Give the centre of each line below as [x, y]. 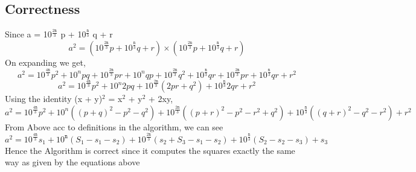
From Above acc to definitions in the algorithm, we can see [114, 126]
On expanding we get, [45, 62]
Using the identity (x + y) [54, 99]
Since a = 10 [28, 34]
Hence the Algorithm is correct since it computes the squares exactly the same [150, 150]
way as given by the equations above [72, 162]
